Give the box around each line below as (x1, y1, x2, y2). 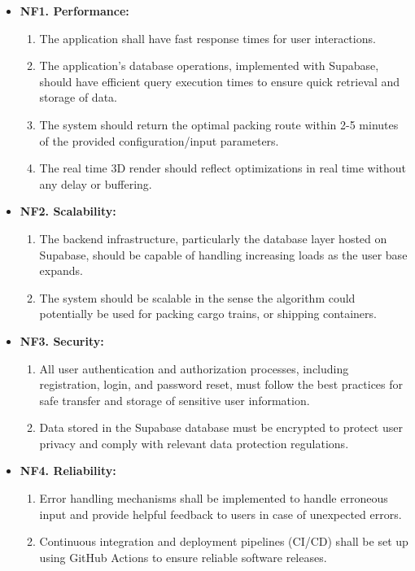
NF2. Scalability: (20, 203, 116, 220)
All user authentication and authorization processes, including (39, 360, 349, 377)
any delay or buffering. (39, 175, 152, 192)
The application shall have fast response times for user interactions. (39, 29, 376, 46)
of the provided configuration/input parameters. (39, 132, 279, 149)
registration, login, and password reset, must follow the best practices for (39, 376, 404, 393)
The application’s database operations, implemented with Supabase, (39, 57, 379, 74)
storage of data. (39, 89, 117, 106)
